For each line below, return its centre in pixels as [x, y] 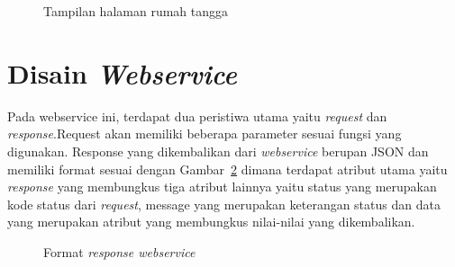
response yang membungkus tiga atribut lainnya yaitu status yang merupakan [222, 187]
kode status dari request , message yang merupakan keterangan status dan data [224, 204]
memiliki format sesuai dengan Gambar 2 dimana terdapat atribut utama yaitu [227, 169]
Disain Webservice [122, 73]
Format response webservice [119, 251]
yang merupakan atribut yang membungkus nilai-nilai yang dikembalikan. [211, 222]
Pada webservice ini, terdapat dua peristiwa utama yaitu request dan [197, 116]
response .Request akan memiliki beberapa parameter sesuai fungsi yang [205, 133]
